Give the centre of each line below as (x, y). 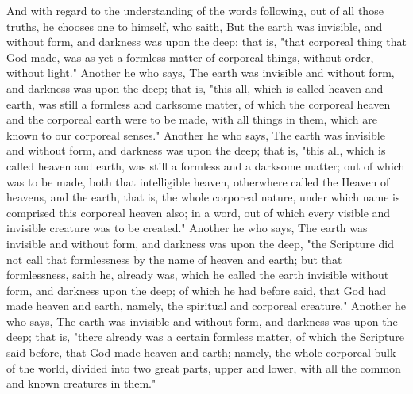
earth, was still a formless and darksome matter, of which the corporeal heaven (199, 103)
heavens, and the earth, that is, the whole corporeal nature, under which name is (203, 197)
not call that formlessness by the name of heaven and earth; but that (174, 259)
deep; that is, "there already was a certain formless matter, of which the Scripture (205, 337)
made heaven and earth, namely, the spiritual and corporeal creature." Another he (206, 306)
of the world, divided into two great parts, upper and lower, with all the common (204, 367)
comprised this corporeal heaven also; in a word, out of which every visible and (199, 212)
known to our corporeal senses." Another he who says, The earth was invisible (196, 134)
